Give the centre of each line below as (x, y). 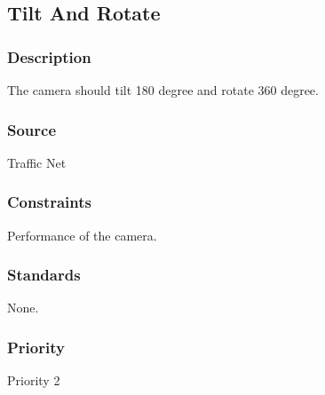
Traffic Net (37, 162)
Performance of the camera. (82, 235)
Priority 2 (34, 380)
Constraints (49, 202)
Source (32, 129)
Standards (44, 275)
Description (49, 56)
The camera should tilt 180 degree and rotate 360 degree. (163, 90)
